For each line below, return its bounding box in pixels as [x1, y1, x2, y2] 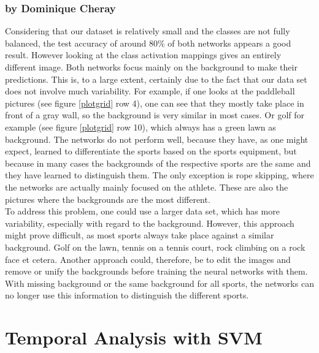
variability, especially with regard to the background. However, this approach [5, 216, 294, 229]
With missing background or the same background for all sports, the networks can [5, 276, 314, 289]
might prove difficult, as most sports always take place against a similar [5, 229, 274, 241]
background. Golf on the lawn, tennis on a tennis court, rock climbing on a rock [5, 240, 306, 253]
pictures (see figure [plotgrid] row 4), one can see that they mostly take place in [5, 96, 304, 109]
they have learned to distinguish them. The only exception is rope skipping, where [5, 169, 314, 181]
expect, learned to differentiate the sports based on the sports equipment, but [5, 145, 297, 158]
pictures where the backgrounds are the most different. [5, 192, 210, 205]
